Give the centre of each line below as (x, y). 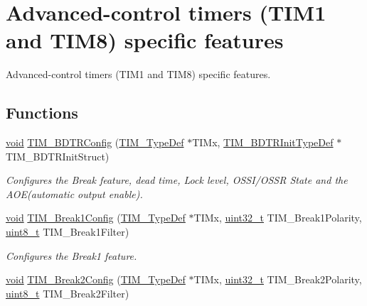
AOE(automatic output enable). (74, 193)
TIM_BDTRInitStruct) (58, 156)
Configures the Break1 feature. (71, 255)
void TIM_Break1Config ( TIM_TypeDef (96, 218)
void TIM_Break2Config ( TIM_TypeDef (96, 279)
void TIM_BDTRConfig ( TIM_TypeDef (95, 142)
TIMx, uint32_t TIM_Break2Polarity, (278, 279)
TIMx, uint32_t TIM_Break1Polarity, (278, 218)
